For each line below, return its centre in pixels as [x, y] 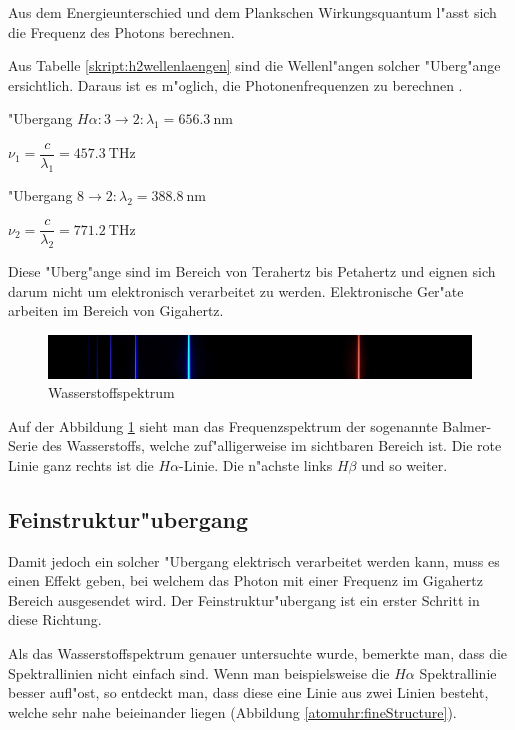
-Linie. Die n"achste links [256, 464]
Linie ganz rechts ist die [81, 464]
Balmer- [467, 425]
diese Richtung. [55, 619]
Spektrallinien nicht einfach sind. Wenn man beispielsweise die [199, 672]
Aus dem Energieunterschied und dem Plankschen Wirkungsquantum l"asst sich [252, 12]
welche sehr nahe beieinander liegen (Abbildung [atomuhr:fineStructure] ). [232, 711]
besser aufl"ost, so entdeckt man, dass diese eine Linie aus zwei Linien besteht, [248, 692]
